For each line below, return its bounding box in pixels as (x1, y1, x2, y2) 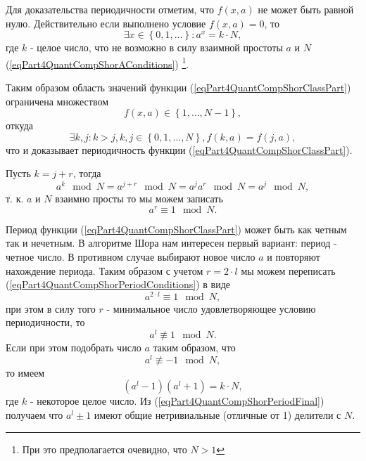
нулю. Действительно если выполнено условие (6, 15, 206, 30)
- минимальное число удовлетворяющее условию (106, 301, 316, 316)
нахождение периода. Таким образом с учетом (6, 263, 203, 278)
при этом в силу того (6, 301, 96, 316)
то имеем (6, 365, 45, 379)
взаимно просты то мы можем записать (55, 191, 223, 206)
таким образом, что (153, 340, 236, 355)
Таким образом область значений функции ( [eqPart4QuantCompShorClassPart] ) (6, 80, 351, 95)
